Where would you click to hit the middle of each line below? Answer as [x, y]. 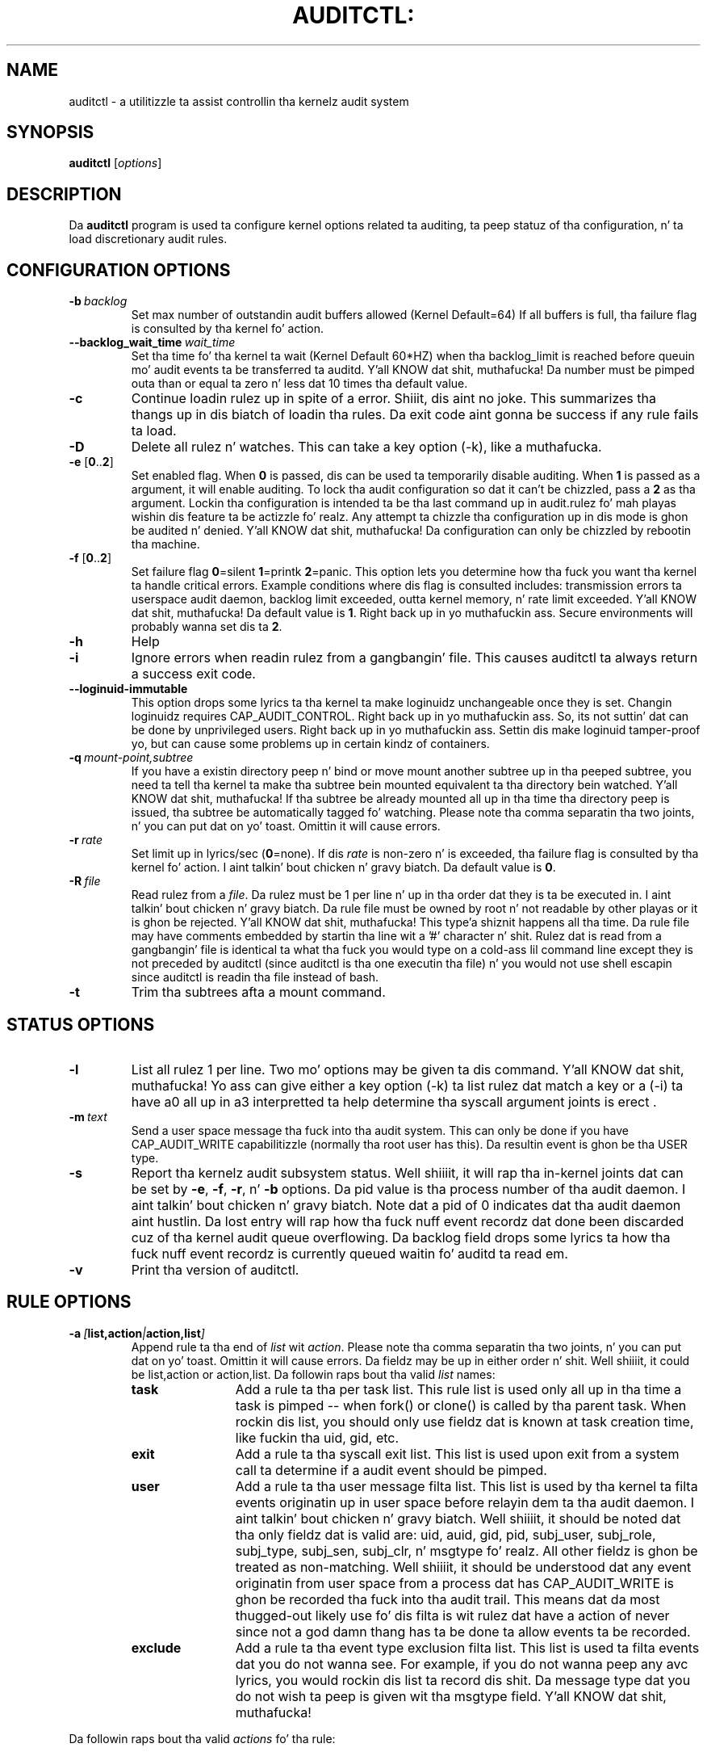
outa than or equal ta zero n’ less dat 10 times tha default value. [299, 384]
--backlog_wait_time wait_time [152, 342]
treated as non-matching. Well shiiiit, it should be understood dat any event [463, 1567]
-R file [85, 881]
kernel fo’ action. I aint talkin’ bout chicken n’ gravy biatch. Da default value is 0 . [343, 868]
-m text [88, 1116]
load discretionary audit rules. [148, 239]
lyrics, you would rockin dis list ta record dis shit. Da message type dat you [463, 1680]
